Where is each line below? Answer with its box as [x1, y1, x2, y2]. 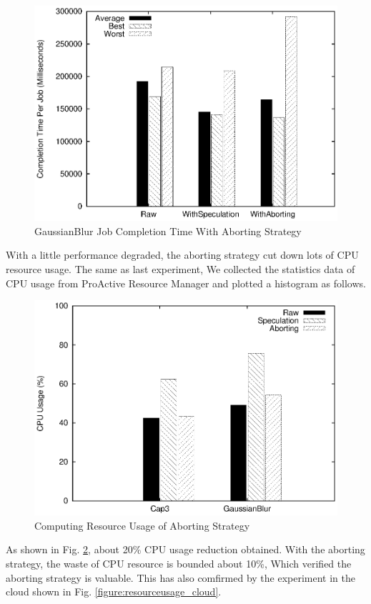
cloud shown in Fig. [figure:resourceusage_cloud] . [6, 584, 222, 599]
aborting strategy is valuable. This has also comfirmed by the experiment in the [6, 570, 355, 585]
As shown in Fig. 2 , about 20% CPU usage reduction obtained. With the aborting [6, 542, 365, 557]
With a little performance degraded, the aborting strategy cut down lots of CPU [6, 247, 359, 262]
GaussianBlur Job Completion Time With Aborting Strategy [34, 223, 302, 238]
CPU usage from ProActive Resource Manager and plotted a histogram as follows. [6, 275, 366, 290]
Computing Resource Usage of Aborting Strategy [34, 518, 250, 533]
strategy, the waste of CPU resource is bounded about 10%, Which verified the [6, 556, 352, 571]
